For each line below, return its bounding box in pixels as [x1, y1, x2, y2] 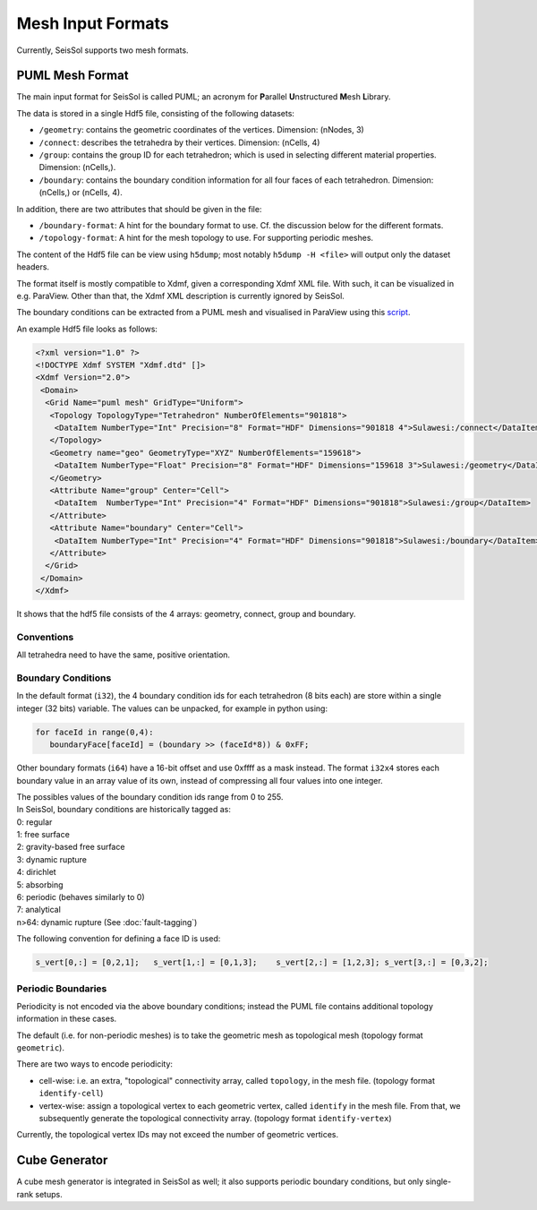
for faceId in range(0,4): [35, 726, 154, 737]
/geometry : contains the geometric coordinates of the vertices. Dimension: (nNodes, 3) [38, 124, 364, 135]
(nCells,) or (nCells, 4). [38, 187, 123, 198]
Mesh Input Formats [16, 13, 169, 33]
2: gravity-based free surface [16, 842, 125, 853]
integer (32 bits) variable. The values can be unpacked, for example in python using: [16, 703, 328, 714]
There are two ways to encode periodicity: [16, 1059, 174, 1069]
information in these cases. [16, 1013, 117, 1025]
